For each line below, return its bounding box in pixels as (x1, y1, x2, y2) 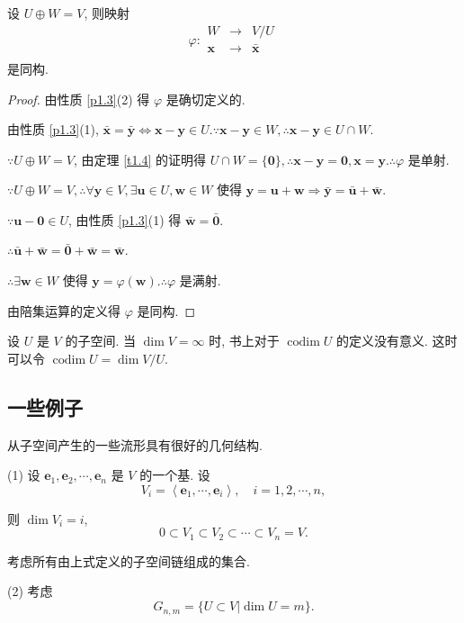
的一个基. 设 (139, 465, 210, 484)
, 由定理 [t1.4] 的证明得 (73, 149, 206, 168)
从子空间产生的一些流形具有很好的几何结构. (7, 435, 263, 454)
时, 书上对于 (209, 331, 280, 350)
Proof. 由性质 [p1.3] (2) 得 (7, 89, 150, 108)
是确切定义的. (165, 89, 245, 108)
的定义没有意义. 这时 (335, 331, 458, 350)
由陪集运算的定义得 (7, 301, 120, 320)
